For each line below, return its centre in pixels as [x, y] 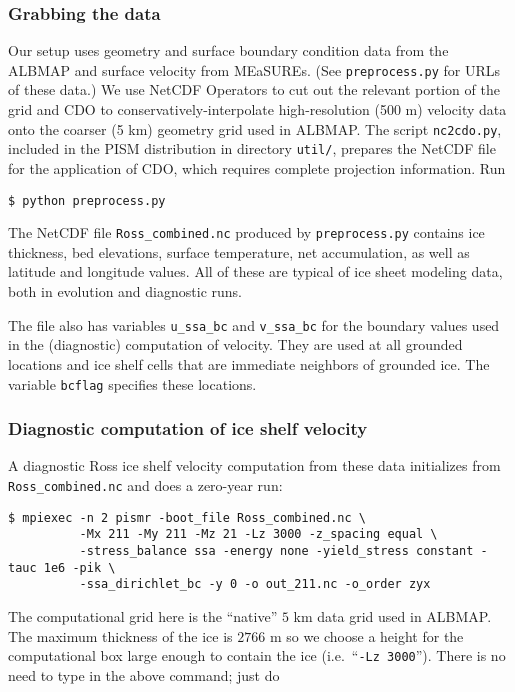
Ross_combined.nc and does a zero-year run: [145, 484]
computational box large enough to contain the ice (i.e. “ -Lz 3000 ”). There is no [257, 655]
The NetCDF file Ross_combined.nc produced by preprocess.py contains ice [246, 232]
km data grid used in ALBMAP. [392, 615]
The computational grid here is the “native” [143, 615]
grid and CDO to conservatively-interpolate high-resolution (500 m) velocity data [257, 109]
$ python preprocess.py [87, 200]
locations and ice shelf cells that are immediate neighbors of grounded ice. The [249, 363]
